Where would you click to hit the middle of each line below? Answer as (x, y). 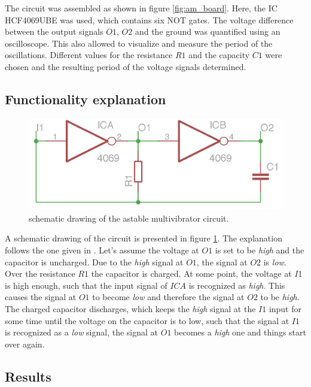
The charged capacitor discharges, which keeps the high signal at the (130, 309)
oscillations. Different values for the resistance (89, 55)
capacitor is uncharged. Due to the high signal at (94, 261)
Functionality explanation (86, 99)
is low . (275, 261)
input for (285, 309)
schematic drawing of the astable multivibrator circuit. (129, 218)
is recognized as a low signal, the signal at (82, 332)
